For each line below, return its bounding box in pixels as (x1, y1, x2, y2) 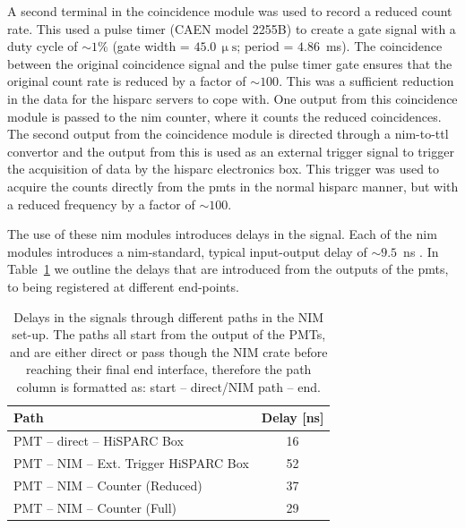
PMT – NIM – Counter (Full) (13, 498, 177, 516)
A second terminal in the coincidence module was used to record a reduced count (7, 2, 452, 20)
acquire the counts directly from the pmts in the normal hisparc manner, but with (7, 176, 459, 195)
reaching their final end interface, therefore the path (26, 360, 312, 379)
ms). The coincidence (325, 37, 443, 55)
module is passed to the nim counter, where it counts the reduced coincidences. (7, 106, 442, 125)
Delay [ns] (261, 408, 324, 427)
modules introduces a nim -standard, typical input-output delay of (7, 242, 367, 260)
